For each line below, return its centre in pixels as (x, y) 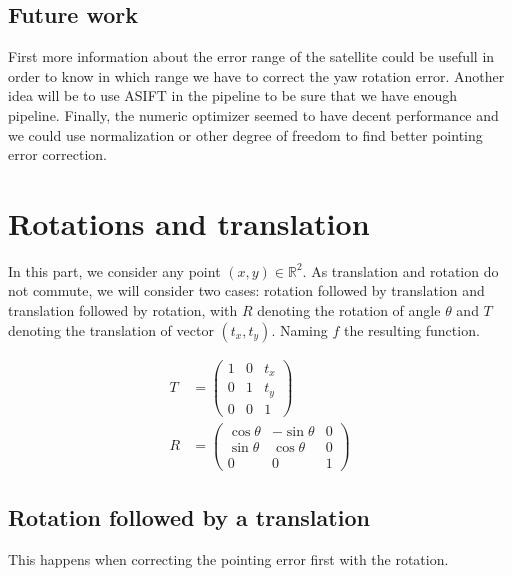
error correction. (57, 154)
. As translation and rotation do (400, 270)
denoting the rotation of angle (349, 310)
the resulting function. (411, 329)
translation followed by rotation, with (123, 310)
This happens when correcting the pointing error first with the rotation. (228, 559)
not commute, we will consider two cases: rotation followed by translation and (246, 290)
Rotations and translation (189, 222)
